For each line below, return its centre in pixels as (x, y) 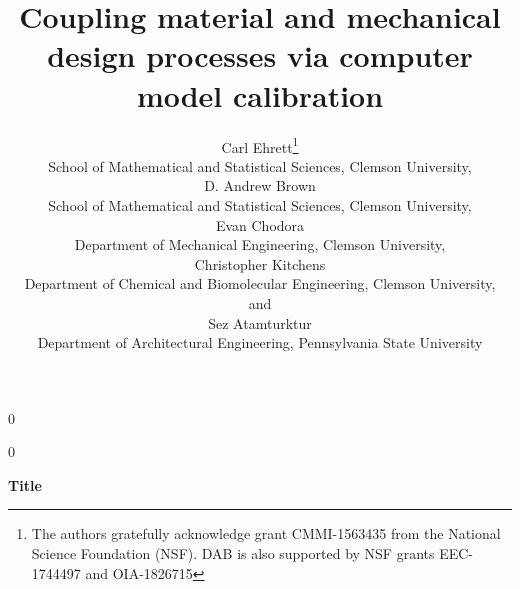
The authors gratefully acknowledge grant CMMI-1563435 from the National (266, 533)
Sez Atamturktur (260, 322)
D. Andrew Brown (260, 185)
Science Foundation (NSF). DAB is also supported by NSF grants (233, 553)
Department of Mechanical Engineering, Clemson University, (260, 244)
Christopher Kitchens (260, 263)
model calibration (260, 94)
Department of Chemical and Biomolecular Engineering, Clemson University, (260, 283)
